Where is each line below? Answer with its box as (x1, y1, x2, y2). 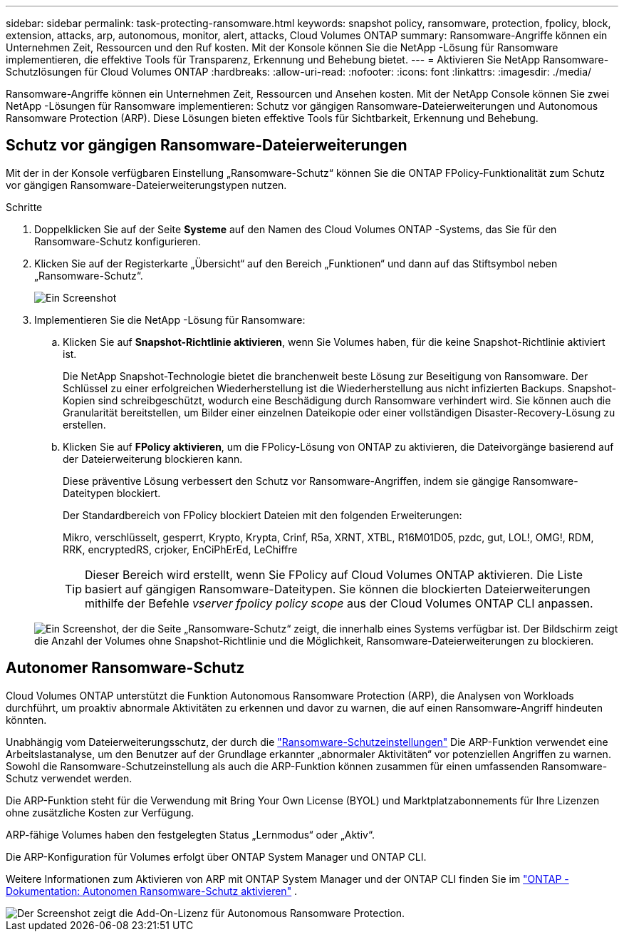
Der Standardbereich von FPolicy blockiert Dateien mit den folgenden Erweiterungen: (63, 508, 462, 521)
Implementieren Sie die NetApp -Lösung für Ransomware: (34, 313, 306, 326)
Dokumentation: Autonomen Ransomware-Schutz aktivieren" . (6, 884, 298, 897)
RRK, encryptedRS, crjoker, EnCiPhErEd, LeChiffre (63, 543, 298, 555)
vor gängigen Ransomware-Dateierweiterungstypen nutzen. (6, 178, 287, 191)
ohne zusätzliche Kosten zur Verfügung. (6, 806, 194, 819)
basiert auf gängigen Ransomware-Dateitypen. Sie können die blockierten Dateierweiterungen (85, 581, 591, 596)
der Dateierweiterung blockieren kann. (63, 452, 243, 465)
